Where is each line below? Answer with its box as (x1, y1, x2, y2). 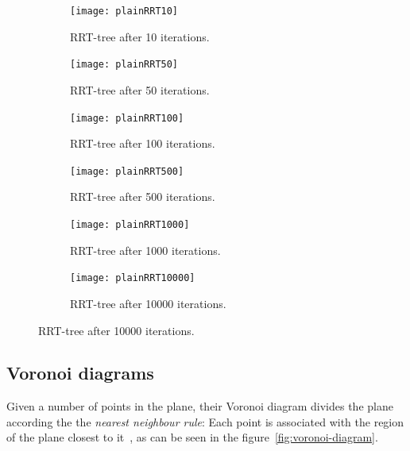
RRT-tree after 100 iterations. (70, 135, 215, 152)
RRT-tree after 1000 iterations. (70, 241, 221, 258)
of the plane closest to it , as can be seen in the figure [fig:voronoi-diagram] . (6, 429, 378, 445)
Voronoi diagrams (6, 360, 154, 385)
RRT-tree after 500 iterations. (70, 188, 215, 205)
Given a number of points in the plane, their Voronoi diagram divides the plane (6, 398, 393, 414)
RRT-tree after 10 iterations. (70, 28, 210, 44)
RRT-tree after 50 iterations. (70, 81, 210, 98)
